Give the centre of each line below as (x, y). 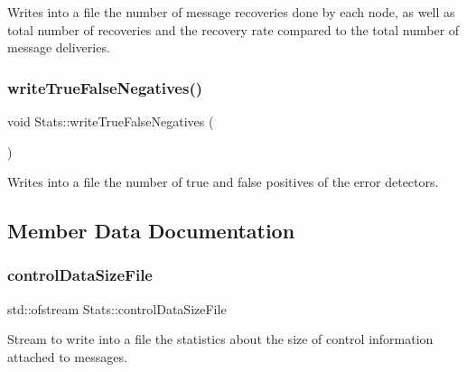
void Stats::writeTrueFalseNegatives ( (111, 121)
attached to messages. (67, 356)
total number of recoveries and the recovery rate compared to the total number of (233, 29)
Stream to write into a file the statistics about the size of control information (220, 339)
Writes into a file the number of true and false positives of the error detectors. (223, 182)
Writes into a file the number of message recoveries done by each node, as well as (231, 12)
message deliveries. (59, 47)
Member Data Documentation (151, 231)
